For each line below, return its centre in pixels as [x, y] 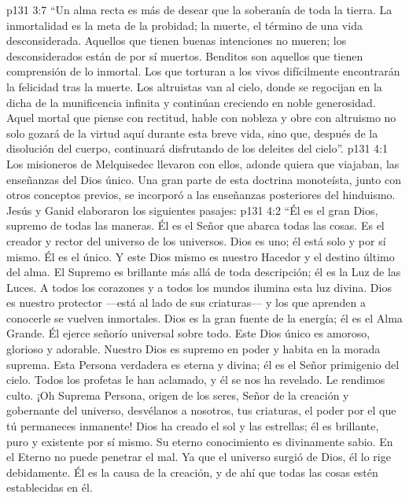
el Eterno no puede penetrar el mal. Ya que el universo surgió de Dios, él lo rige [199, 457]
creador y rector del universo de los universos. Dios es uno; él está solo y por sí [196, 240]
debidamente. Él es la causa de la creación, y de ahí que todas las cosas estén [192, 472]
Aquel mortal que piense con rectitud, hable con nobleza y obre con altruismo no [201, 118]
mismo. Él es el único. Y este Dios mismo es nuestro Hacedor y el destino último [201, 256]
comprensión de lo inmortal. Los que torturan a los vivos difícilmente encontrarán [203, 71]
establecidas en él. [50, 487]
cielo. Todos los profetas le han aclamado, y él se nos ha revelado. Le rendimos [196, 380]
